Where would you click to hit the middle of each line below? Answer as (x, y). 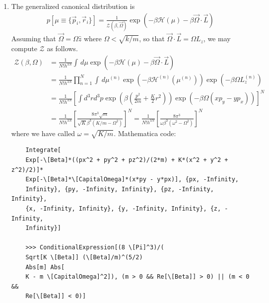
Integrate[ (43, 150)
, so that (152, 38)
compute (24, 48)
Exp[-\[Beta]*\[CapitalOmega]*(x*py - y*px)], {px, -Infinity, (132, 180)
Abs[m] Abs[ (45, 267)
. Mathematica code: (145, 133)
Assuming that (34, 38)
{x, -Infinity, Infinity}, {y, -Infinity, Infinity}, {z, (123, 208)
